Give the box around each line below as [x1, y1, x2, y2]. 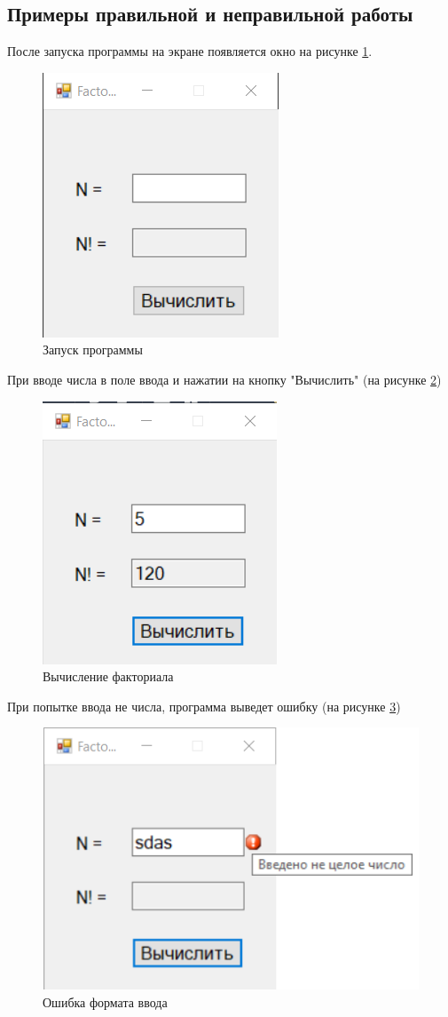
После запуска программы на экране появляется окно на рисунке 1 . [7, 42, 373, 60]
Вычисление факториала [43, 667, 174, 686]
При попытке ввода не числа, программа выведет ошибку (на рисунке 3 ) [7, 696, 401, 715]
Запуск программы [43, 340, 143, 359]
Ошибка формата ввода [43, 992, 168, 1011]
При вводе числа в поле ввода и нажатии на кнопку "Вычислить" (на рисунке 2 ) [7, 369, 442, 388]
